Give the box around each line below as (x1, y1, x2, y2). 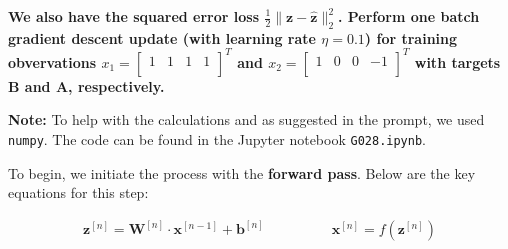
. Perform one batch (337, 6, 480, 26)
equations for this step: (8, 182, 149, 203)
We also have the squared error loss (8, 6, 260, 26)
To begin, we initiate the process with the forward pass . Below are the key (8, 162, 476, 183)
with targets (414, 51, 501, 72)
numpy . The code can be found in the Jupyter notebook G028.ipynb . (8, 129, 426, 150)
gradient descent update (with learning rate (8, 27, 316, 48)
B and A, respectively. (8, 75, 165, 96)
